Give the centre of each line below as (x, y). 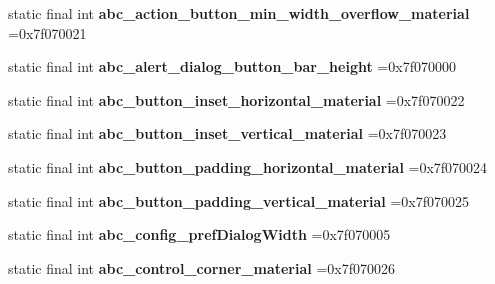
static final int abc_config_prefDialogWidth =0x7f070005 (199, 234)
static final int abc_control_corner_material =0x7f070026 (201, 267)
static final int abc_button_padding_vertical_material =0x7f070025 (239, 200)
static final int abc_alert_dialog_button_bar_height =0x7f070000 (232, 66)
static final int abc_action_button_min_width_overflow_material (239, 13)
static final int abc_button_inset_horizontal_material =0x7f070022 (236, 99)
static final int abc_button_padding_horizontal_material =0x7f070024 (248, 166)
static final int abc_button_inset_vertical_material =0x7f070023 (227, 133)
